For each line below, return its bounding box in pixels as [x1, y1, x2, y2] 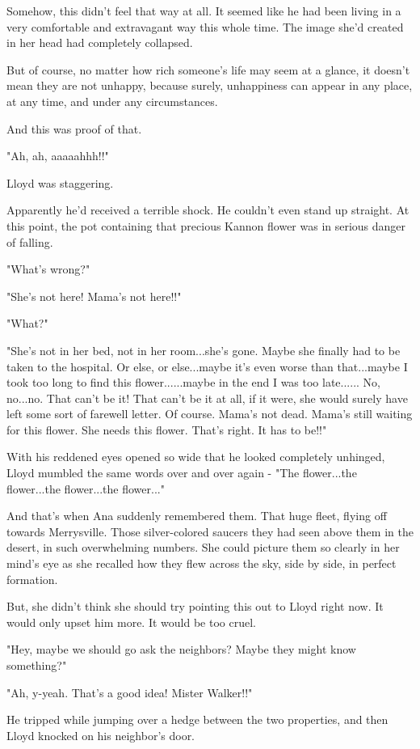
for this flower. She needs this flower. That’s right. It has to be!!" [6, 421, 327, 438]
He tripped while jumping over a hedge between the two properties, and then [6, 711, 388, 728]
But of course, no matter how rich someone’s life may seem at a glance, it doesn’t [6, 61, 410, 78]
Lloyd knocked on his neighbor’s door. [6, 726, 195, 743]
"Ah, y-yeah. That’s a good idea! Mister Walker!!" [6, 683, 253, 700]
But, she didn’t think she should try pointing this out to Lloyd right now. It [6, 598, 384, 615]
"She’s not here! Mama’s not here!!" [6, 287, 182, 304]
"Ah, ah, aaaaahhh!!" [6, 147, 109, 164]
